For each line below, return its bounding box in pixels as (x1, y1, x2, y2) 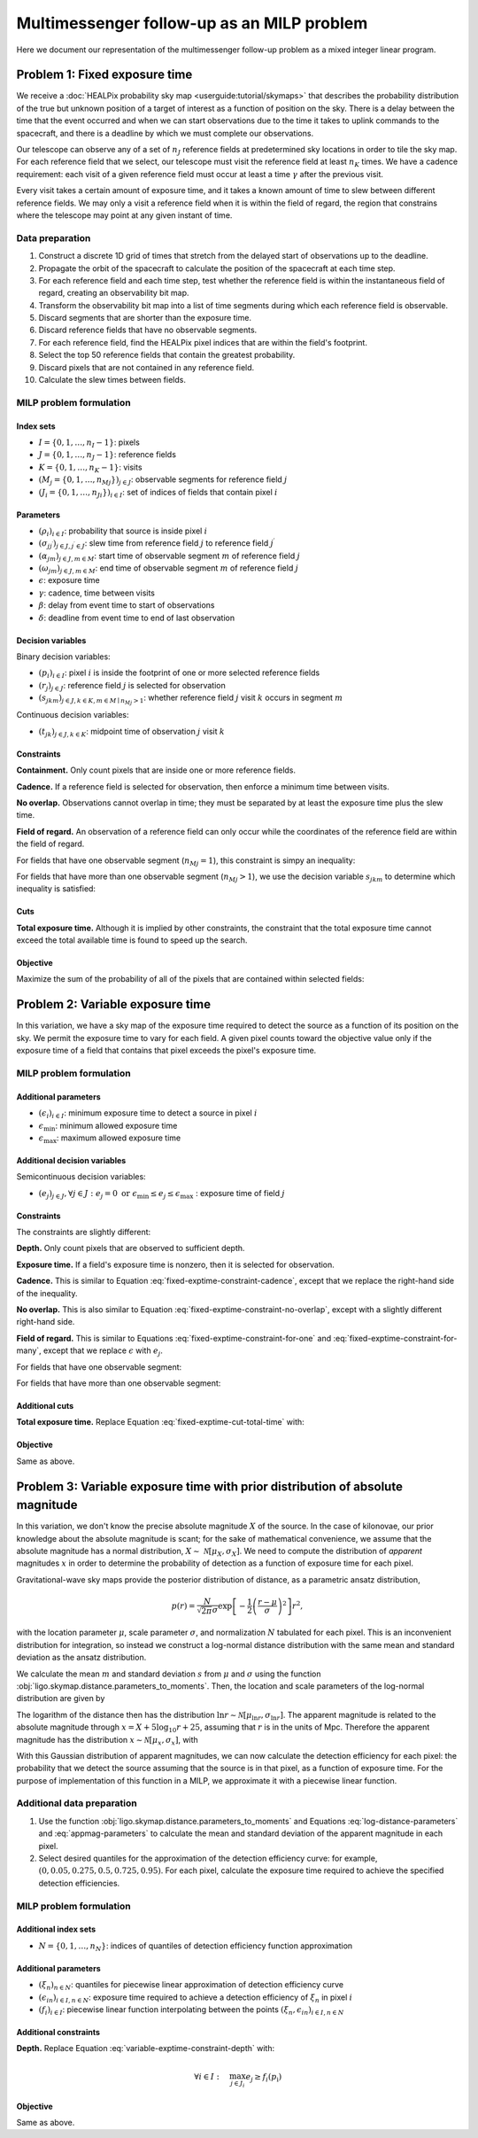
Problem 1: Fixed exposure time (16, 67, 193, 82)
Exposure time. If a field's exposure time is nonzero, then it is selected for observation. (16, 1259, 335, 1270)
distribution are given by (16, 1693, 105, 1704)
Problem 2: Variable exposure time (16, 997, 212, 1012)
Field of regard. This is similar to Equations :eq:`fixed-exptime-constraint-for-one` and (16, 1333, 332, 1343)
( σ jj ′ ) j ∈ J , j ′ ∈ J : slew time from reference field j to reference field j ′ (38, 537, 275, 551)
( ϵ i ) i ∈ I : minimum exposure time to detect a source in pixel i (38, 1108, 258, 1120)
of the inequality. (16, 1287, 78, 1298)
